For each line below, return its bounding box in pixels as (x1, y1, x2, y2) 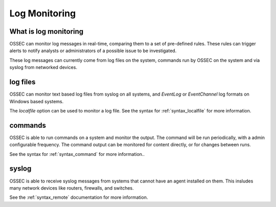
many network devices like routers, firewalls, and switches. (9, 185, 134, 191)
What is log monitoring (9, 27, 84, 36)
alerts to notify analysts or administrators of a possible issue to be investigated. (9, 48, 177, 54)
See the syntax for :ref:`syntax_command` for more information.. (9, 151, 145, 157)
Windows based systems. (9, 98, 64, 104)
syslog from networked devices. (9, 64, 78, 71)
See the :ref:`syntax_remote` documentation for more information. (9, 194, 148, 200)
